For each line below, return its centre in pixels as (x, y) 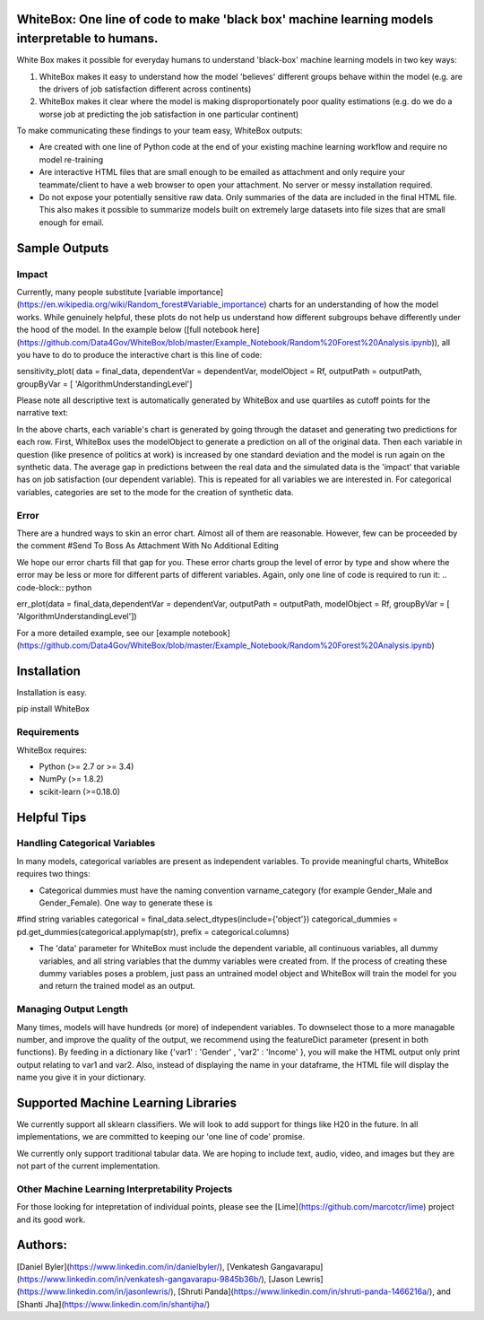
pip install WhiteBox (53, 709)
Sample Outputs (63, 248)
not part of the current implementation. (88, 1166)
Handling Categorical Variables (86, 844)
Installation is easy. (52, 692)
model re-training (71, 159)
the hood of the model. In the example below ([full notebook (127, 330)
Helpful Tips (52, 817)
